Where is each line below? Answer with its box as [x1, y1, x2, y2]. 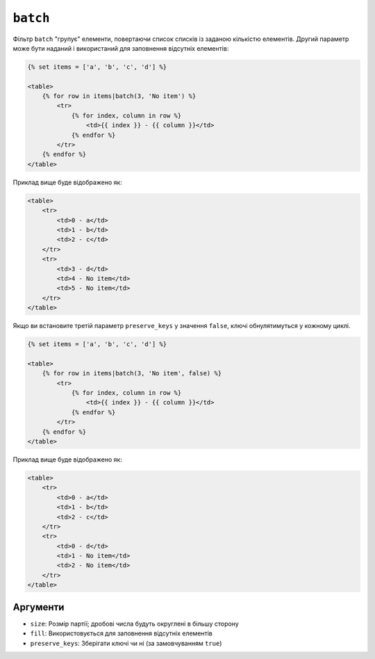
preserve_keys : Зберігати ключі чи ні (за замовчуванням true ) [30, 639, 222, 647]
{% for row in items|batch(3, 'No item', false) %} [42, 369, 222, 377]
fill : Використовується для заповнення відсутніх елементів [30, 629, 213, 637]
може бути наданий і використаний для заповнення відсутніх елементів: [12, 44, 229, 52]
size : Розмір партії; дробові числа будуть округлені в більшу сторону [30, 619, 239, 628]
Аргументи [12, 601, 65, 613]
